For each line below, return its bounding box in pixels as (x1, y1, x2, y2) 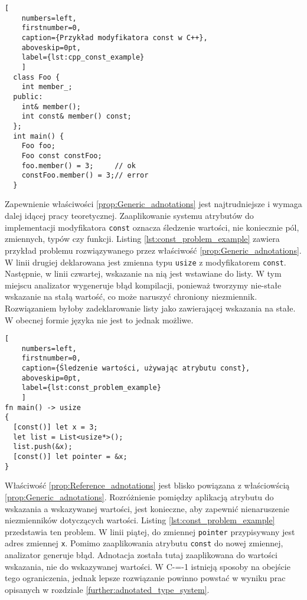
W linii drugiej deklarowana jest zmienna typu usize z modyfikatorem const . (5, 255, 286, 268)
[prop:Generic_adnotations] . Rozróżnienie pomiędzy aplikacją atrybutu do (5, 490, 274, 503)
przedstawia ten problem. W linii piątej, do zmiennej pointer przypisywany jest (5, 525, 295, 537)
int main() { (13, 132, 64, 140)
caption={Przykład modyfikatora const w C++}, (21, 33, 208, 42)
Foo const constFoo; (21, 151, 102, 160)
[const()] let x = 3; (13, 423, 98, 432)
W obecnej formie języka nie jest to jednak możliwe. (5, 313, 194, 326)
